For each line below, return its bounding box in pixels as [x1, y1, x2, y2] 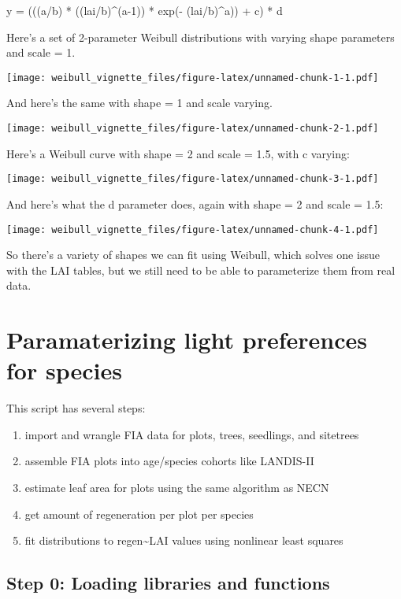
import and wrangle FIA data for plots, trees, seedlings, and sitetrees [24, 426, 359, 442]
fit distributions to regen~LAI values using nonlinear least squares [24, 532, 343, 549]
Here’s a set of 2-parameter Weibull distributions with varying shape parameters [6, 28, 395, 45]
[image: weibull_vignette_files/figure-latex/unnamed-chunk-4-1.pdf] [6, 224, 379, 235]
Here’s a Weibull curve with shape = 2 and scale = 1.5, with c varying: [6, 145, 350, 161]
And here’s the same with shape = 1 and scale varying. [6, 94, 273, 111]
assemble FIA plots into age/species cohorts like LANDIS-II [24, 453, 314, 469]
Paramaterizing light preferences [6, 324, 367, 356]
